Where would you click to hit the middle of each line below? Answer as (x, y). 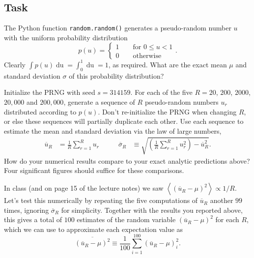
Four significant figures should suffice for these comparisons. (94, 170)
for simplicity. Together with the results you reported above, (152, 210)
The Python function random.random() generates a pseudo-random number (118, 28)
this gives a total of (33, 219)
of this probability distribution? (116, 75)
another (222, 200)
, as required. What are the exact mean (168, 64)
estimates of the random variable (126, 219)
